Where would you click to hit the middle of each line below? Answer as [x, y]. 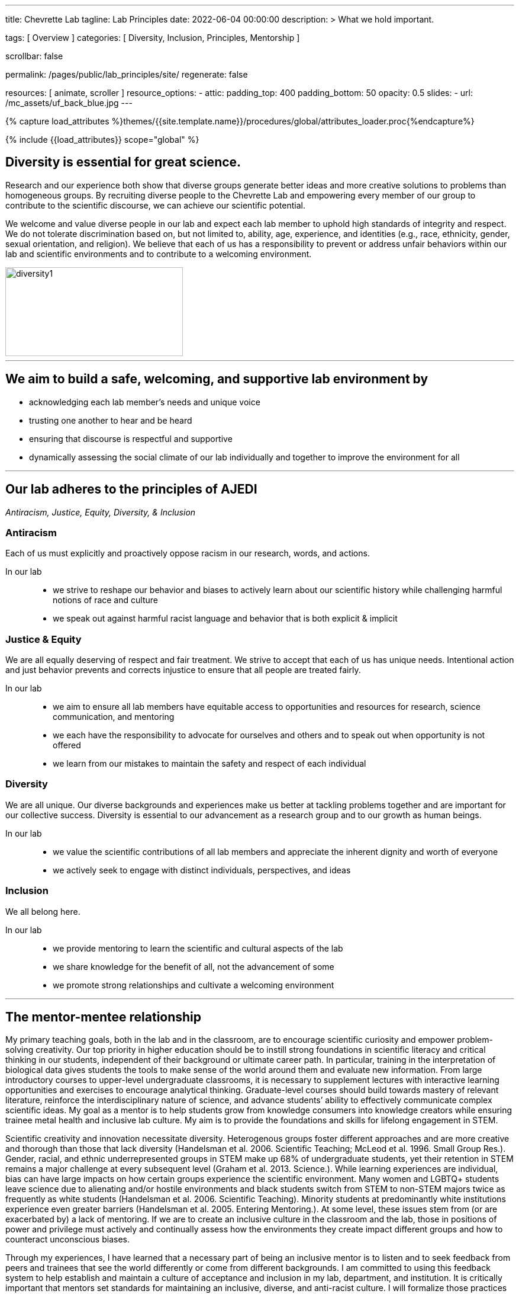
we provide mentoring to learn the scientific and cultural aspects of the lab [198, 948]
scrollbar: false [34, 56]
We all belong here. [43, 911]
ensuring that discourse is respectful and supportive [131, 438]
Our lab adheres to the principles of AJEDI [131, 489]
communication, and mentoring [114, 717]
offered [67, 745]
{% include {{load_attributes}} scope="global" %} [102, 140]
